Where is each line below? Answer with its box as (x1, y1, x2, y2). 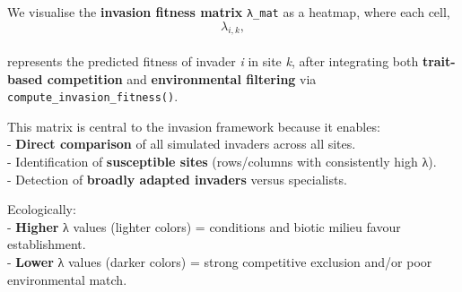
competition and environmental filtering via (47, 69, 317, 88)
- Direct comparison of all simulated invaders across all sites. (7, 134, 356, 153)
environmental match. (7, 270, 127, 288)
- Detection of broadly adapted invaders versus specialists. (7, 169, 347, 188)
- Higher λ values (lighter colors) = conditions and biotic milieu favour (7, 217, 401, 236)
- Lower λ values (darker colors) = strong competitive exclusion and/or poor (7, 253, 432, 271)
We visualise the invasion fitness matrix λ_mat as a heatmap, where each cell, (7, 3, 450, 21)
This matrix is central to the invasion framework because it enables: (7, 116, 380, 135)
